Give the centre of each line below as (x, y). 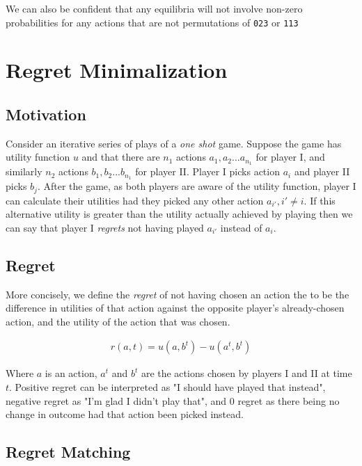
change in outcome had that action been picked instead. (125, 414)
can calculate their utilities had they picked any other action (135, 200)
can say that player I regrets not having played (105, 227)
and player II (322, 171)
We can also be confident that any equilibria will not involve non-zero (154, 8)
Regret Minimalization (117, 70)
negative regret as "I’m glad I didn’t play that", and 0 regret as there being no (173, 400)
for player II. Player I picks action (207, 171)
